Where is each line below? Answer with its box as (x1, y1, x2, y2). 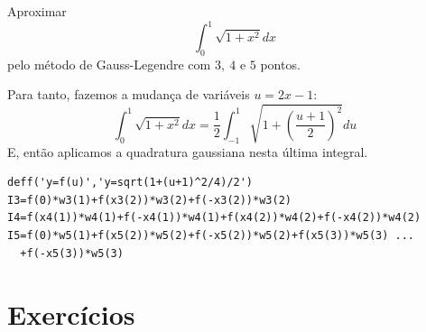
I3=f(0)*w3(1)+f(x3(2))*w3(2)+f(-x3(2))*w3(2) (7, 193, 292, 207)
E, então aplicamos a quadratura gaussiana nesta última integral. (7, 142, 368, 161)
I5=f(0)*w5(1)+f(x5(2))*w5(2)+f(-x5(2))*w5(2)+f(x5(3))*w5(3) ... (7, 229, 415, 242)
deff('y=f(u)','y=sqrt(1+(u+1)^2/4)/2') (7, 176, 254, 189)
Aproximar (7, 2, 67, 20)
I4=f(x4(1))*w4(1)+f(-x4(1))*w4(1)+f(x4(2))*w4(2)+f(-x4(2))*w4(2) (7, 211, 421, 225)
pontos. (260, 54, 301, 73)
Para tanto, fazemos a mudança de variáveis (7, 85, 250, 104)
